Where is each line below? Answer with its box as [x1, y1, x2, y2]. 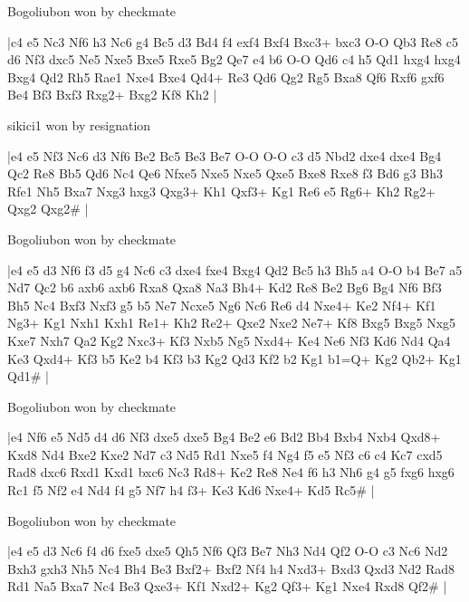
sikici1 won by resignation [7, 115, 151, 134]
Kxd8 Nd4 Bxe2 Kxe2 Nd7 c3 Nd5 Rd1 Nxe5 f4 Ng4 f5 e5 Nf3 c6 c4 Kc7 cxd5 [7, 444, 443, 463]
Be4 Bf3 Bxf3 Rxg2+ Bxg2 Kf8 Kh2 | [7, 85, 217, 104]
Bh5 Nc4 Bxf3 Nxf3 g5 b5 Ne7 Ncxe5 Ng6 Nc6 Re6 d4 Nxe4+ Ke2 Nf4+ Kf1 [7, 295, 436, 314]
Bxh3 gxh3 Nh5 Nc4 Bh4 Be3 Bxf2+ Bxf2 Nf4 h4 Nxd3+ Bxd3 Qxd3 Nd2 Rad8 [7, 559, 455, 578]
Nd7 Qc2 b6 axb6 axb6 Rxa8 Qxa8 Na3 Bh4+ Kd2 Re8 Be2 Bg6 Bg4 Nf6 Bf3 [7, 278, 442, 297]
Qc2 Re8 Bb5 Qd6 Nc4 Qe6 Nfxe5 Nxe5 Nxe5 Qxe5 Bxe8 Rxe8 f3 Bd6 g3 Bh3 [7, 164, 443, 183]
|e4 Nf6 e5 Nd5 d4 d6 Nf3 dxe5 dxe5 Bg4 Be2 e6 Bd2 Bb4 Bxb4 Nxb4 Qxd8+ [7, 427, 441, 446]
